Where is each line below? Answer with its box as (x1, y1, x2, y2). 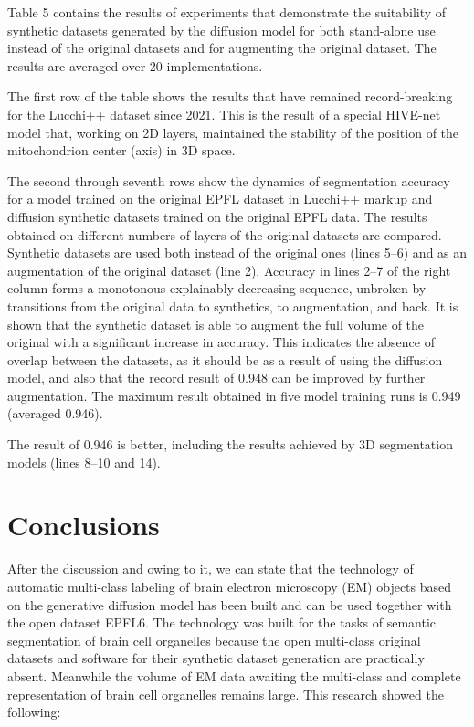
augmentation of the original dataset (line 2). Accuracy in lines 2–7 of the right (7, 260, 451, 279)
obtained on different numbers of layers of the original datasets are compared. (7, 225, 442, 244)
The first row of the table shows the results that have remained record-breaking (7, 87, 453, 106)
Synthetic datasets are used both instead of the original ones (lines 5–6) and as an (7, 243, 468, 262)
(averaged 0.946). (7, 404, 103, 423)
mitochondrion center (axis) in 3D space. (7, 141, 236, 160)
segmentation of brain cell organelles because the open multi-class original (7, 630, 421, 649)
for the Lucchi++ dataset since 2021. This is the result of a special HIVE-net (7, 104, 441, 123)
